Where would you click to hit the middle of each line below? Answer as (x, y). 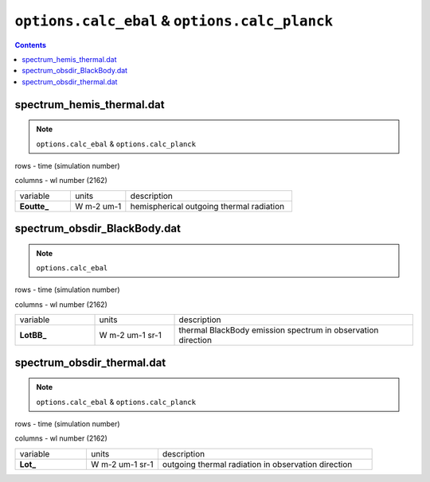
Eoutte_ (34, 206)
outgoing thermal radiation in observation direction (257, 464)
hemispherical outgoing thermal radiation (207, 206)
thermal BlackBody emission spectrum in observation (279, 330)
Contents (31, 45)
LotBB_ (33, 336)
